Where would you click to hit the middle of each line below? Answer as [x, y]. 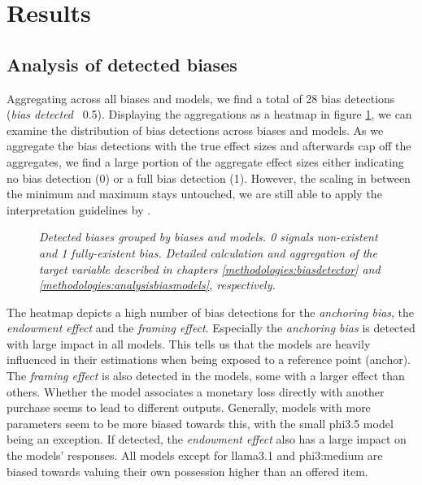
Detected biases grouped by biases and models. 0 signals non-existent [209, 237]
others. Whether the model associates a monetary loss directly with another [196, 391]
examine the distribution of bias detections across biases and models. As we [195, 130]
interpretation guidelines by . [79, 209]
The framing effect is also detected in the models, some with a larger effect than [206, 376]
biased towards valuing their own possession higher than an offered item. [187, 471]
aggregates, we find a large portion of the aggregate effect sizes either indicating [205, 161]
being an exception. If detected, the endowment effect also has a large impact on [207, 439]
